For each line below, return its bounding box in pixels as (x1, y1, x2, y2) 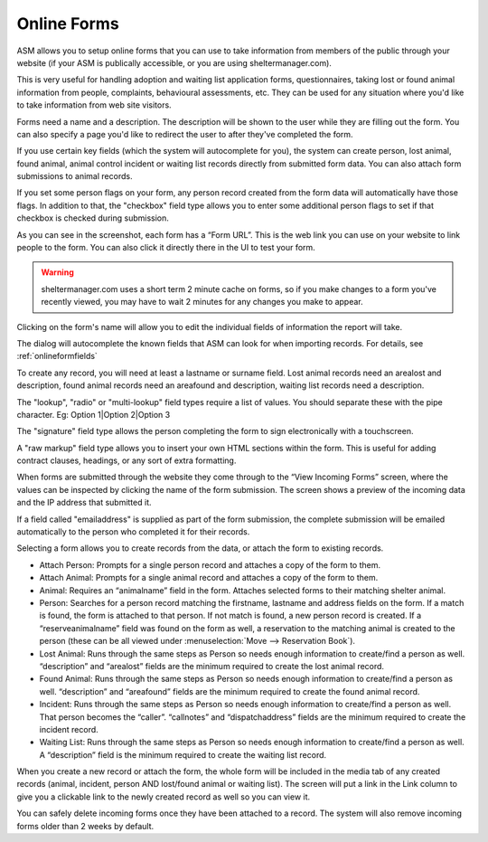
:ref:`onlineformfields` (16, 351, 99, 362)
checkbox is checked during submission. (16, 213, 169, 223)
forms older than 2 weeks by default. (16, 820, 155, 831)
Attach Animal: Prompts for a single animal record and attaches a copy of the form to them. (39, 572, 379, 583)
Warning (41, 267, 74, 278)
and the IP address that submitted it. (16, 497, 152, 508)
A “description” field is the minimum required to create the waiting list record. (39, 749, 327, 760)
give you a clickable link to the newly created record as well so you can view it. (16, 791, 311, 802)
